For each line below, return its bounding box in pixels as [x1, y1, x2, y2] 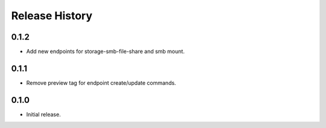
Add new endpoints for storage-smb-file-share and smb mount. [26, 48, 185, 55]
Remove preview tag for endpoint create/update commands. [26, 79, 176, 87]
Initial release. [26, 111, 61, 118]
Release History [11, 9, 93, 22]
